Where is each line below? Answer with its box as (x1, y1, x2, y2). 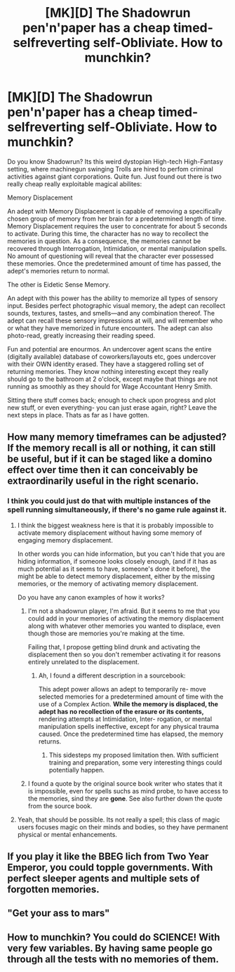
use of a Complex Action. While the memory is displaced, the (38, 699, 219, 708)
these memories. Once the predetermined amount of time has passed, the (7, 259, 222, 268)
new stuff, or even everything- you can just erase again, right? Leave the (7, 403, 217, 412)
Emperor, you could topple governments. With (7, 862, 213, 874)
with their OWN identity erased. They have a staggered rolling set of (7, 360, 205, 368)
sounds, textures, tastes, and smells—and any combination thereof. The (7, 309, 215, 317)
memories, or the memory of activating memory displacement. (17, 579, 199, 588)
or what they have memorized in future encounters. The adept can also (7, 323, 213, 332)
